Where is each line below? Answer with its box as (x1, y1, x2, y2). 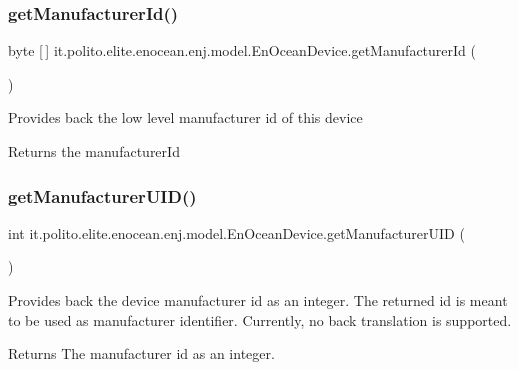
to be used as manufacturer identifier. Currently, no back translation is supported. (8, 309, 512, 330)
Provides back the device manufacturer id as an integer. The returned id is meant (8, 290, 508, 310)
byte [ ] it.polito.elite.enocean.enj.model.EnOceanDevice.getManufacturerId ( (8, 40, 476, 61)
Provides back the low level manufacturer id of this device (8, 107, 363, 128)
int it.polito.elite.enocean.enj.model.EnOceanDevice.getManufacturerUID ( (8, 222, 465, 243)
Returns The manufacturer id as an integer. (8, 343, 275, 364)
